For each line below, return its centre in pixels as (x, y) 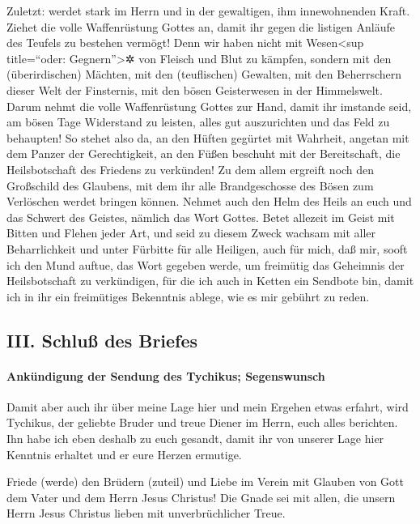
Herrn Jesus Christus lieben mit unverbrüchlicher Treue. (146, 513)
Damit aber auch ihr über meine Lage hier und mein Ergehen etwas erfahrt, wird (208, 406)
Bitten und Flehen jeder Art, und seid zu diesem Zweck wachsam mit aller (191, 233)
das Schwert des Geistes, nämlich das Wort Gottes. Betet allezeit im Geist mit (201, 217)
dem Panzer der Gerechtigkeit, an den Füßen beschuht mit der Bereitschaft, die (204, 153)
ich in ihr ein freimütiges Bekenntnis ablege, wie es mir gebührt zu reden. (188, 296)
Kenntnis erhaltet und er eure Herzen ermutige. (124, 454)
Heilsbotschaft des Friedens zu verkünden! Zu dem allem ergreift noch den (191, 169)
